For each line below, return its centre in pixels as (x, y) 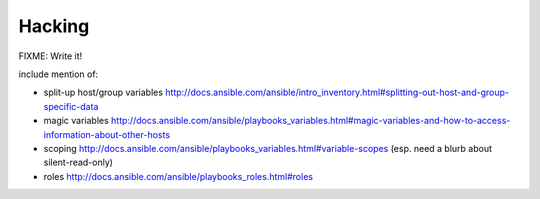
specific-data (71, 106)
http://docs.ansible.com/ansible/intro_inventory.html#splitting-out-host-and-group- (337, 92)
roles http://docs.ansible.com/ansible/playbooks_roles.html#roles (178, 176)
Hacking (54, 26)
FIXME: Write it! (50, 56)
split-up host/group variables (103, 92)
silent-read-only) (78, 162)
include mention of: (58, 74)
